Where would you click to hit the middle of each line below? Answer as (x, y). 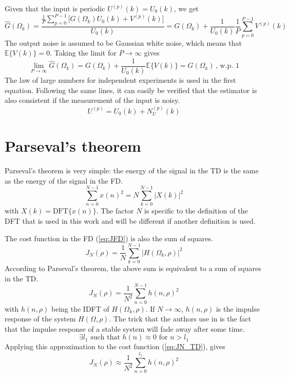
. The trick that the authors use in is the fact (180, 319)
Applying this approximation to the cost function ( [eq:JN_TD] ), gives (115, 346)
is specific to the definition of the (196, 211)
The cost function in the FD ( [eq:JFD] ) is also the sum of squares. (109, 238)
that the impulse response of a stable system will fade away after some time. (125, 328)
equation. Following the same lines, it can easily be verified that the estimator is (131, 90)
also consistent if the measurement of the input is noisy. (92, 100)
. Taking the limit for (83, 53)
